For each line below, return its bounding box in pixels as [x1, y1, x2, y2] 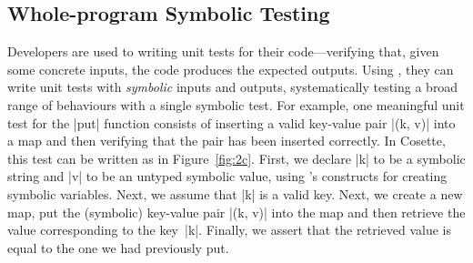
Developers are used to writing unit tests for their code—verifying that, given [7, 42, 439, 61]
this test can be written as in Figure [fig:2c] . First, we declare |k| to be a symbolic [7, 148, 466, 167]
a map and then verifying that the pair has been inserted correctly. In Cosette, [7, 131, 446, 150]
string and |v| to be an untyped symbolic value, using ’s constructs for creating [7, 167, 448, 186]
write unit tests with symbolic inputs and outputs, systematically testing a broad [7, 77, 458, 96]
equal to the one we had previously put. [7, 238, 229, 257]
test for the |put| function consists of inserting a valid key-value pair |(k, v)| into [7, 113, 456, 132]
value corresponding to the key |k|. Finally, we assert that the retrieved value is [7, 220, 451, 239]
